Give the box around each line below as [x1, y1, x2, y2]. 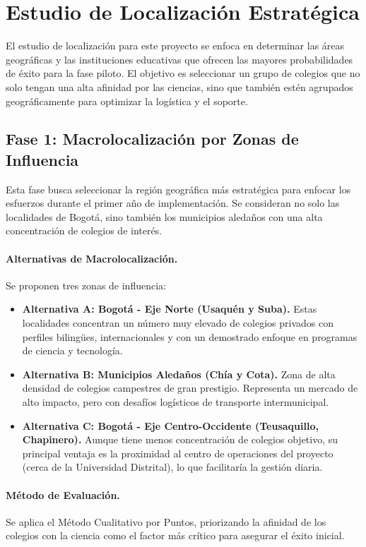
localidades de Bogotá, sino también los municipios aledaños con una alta [6, 209, 323, 224]
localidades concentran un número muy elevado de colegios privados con [22, 315, 333, 330]
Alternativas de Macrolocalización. [6, 251, 178, 265]
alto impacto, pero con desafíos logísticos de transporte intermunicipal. [22, 395, 329, 409]
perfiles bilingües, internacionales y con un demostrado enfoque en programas [22, 329, 358, 344]
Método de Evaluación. [6, 487, 120, 502]
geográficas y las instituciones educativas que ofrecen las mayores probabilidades [6, 52, 353, 66]
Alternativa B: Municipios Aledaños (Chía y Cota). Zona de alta [22, 366, 336, 381]
